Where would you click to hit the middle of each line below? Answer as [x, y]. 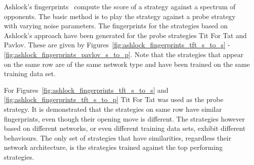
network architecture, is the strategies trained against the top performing [113, 147]
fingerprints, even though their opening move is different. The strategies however [125, 118]
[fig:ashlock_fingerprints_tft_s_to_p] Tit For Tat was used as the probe [114, 99]
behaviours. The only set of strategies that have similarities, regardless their [118, 137]
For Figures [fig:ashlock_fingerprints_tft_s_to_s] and [86, 90]
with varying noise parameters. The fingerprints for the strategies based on [116, 26]
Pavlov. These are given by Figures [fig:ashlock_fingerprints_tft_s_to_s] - [117, 45]
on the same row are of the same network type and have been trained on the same [127, 64]
